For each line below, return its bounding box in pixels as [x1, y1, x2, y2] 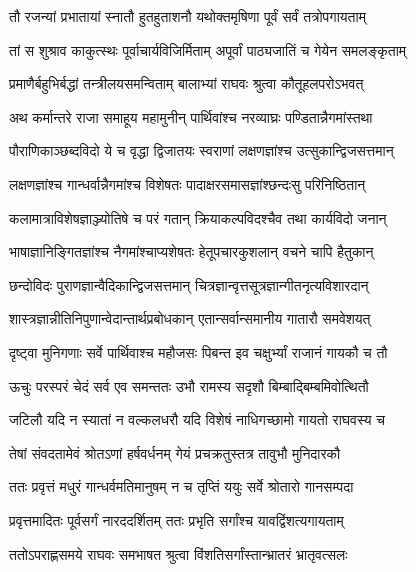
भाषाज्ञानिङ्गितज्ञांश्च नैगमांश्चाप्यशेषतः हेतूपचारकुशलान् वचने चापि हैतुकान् [9, 241, 374, 262]
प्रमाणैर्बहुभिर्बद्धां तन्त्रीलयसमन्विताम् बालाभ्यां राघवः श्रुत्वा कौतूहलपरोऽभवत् [9, 73, 364, 94]
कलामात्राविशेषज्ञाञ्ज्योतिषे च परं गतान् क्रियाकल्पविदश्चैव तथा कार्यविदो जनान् [9, 207, 387, 228]
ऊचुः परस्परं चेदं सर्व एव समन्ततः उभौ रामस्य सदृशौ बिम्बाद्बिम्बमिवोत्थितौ [9, 375, 369, 396]
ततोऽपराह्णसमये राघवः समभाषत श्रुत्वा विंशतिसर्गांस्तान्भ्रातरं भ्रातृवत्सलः [9, 543, 348, 564]
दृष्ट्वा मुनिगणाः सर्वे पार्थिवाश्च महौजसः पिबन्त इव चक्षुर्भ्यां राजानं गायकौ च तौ [9, 341, 388, 362]
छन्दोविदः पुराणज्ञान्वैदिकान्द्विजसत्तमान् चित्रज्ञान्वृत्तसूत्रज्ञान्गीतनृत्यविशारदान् [9, 274, 369, 295]
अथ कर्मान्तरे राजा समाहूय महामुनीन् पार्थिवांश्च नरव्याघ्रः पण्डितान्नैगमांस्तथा [9, 106, 373, 127]
